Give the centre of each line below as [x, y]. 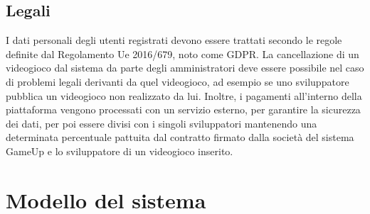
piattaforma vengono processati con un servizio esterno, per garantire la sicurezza [183, 109]
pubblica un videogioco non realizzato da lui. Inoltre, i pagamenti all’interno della [184, 95]
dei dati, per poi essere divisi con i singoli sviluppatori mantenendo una [162, 123]
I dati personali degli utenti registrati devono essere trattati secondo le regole [174, 40]
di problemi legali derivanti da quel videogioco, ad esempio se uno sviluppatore [178, 81]
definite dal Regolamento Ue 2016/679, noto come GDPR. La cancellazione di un [183, 53]
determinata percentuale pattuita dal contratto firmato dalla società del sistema [180, 137]
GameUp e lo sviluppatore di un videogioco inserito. [120, 151]
